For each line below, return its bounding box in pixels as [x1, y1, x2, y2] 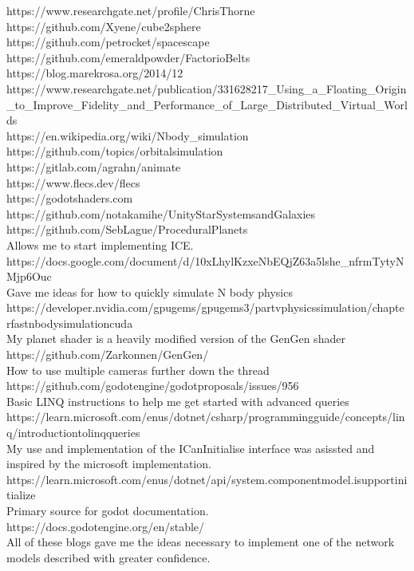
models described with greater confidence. [6, 549, 211, 565]
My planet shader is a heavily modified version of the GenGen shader [6, 330, 345, 347]
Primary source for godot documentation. [6, 502, 209, 518]
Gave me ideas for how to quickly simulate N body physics [6, 283, 293, 300]
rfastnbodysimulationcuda [6, 314, 133, 331]
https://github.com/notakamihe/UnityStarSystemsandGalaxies [6, 205, 316, 222]
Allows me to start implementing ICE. [6, 236, 194, 253]
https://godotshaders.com [6, 190, 133, 207]
